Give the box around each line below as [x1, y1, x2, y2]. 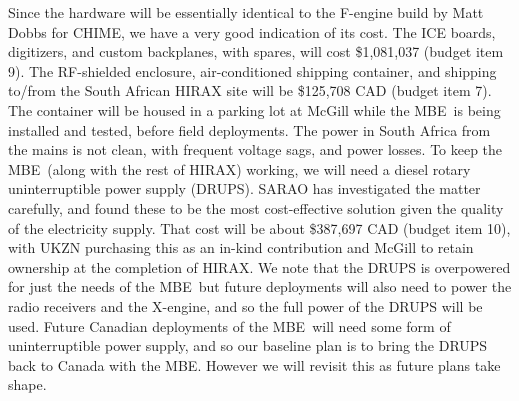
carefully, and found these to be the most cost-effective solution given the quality [8, 197, 504, 218]
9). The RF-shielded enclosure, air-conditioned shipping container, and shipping [8, 60, 497, 81]
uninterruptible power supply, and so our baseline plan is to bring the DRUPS [8, 335, 488, 356]
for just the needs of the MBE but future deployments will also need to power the [8, 276, 512, 297]
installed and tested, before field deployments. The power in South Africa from [8, 119, 491, 140]
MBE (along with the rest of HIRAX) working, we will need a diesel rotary [8, 158, 471, 179]
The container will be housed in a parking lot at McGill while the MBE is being [8, 99, 501, 120]
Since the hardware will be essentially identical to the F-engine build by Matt [8, 2, 484, 22]
